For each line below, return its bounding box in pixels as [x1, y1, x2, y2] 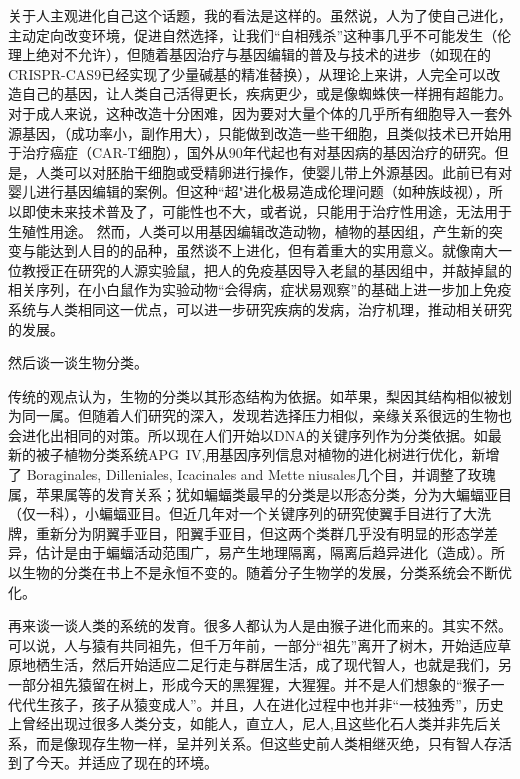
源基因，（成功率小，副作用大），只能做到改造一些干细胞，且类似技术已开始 [8, 122, 498, 143]
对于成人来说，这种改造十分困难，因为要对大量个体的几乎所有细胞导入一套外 [8, 102, 512, 123]
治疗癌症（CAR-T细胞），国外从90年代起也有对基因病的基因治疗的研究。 [21, 142, 495, 163]
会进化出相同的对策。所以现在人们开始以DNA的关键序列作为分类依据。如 [8, 424, 488, 445]
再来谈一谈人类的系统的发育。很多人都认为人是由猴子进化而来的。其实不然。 [8, 615, 512, 636]
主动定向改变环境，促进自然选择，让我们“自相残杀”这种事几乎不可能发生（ [8, 24, 498, 45]
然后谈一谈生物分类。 [8, 352, 148, 373]
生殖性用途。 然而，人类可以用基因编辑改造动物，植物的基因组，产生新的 [8, 220, 489, 241]
